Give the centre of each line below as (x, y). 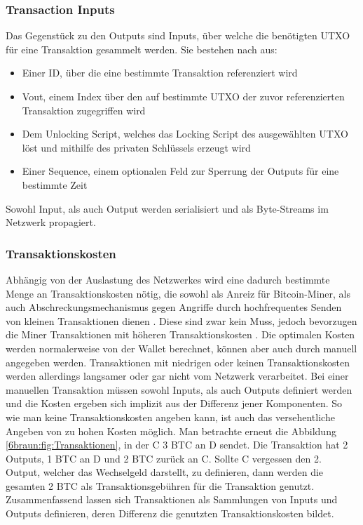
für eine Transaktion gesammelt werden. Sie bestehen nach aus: (142, 49)
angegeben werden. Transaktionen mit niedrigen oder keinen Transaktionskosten (178, 362)
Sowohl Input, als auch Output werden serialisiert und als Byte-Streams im (167, 208)
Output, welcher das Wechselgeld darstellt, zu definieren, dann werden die (165, 472)
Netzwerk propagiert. (51, 222)
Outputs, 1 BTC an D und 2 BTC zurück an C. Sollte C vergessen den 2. (164, 458)
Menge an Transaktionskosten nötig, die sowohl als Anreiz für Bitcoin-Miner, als (178, 293)
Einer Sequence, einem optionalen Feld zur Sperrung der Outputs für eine (180, 171)
